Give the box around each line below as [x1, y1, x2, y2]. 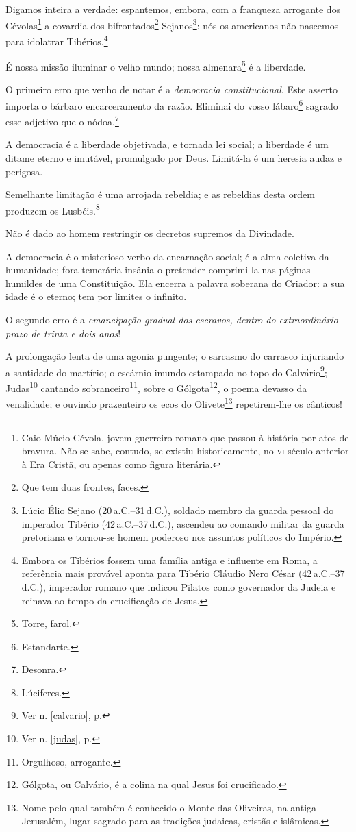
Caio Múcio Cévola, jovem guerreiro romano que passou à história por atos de [21, 430, 349, 444]
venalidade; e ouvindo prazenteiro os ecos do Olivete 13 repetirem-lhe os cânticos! [5, 395, 342, 411]
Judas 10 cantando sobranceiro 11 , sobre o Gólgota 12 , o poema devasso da [5, 379, 307, 395]
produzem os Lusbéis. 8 [5, 201, 100, 217]
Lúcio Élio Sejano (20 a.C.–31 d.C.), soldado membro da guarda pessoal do [21, 502, 334, 517]
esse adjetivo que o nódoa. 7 [5, 112, 119, 128]
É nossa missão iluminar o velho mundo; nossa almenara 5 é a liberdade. [5, 58, 306, 73]
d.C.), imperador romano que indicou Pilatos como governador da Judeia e [21, 579, 336, 594]
